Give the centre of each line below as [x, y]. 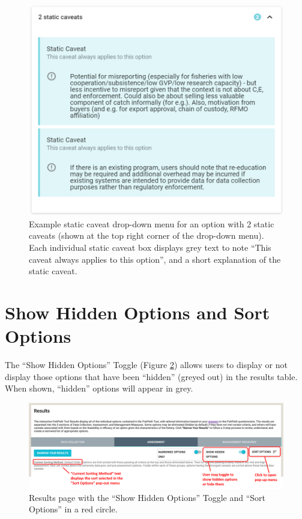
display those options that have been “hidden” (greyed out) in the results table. [151, 376]
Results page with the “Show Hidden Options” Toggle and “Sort [147, 497]
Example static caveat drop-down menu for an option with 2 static [152, 223]
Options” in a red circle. [73, 509]
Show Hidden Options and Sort [137, 312]
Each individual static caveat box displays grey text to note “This [150, 247]
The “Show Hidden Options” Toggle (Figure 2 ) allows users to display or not [146, 365]
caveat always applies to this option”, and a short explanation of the [155, 259]
